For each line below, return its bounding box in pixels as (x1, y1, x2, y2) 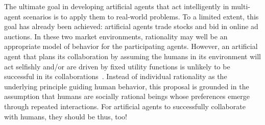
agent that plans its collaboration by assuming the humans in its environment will (4, 51, 261, 61)
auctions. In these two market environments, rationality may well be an (4, 31, 228, 41)
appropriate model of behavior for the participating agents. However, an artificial (4, 41, 258, 52)
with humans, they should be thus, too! (4, 111, 127, 121)
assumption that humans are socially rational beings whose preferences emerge (4, 91, 250, 102)
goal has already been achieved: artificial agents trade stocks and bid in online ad (4, 21, 258, 32)
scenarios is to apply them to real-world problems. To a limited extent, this (23, 11, 259, 21)
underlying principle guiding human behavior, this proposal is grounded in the (4, 81, 249, 91)
